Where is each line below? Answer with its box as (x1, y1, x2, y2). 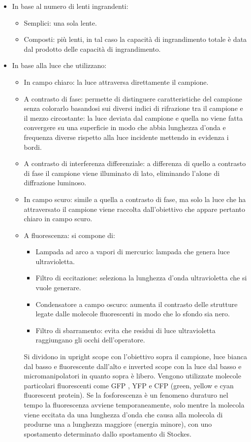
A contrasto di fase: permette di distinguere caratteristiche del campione (24, 93, 243, 103)
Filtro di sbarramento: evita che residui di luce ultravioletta (35, 325, 216, 335)
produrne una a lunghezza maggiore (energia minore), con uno (24, 419, 212, 429)
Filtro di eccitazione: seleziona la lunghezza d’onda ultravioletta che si (35, 272, 247, 283)
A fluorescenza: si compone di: (24, 230, 115, 240)
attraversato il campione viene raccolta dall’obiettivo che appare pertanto (24, 204, 246, 214)
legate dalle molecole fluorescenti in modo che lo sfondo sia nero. (35, 308, 230, 319)
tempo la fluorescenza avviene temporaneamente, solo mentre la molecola (24, 400, 245, 409)
